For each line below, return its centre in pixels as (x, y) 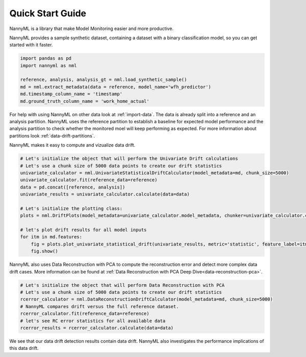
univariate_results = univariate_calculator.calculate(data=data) (105, 194)
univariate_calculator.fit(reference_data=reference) (89, 180)
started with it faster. (31, 45)
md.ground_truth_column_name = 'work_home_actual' (85, 101)
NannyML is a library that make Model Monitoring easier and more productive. (91, 29)
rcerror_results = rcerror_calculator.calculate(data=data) (97, 328)
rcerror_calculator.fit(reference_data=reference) (85, 314)
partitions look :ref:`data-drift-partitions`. (52, 135)
